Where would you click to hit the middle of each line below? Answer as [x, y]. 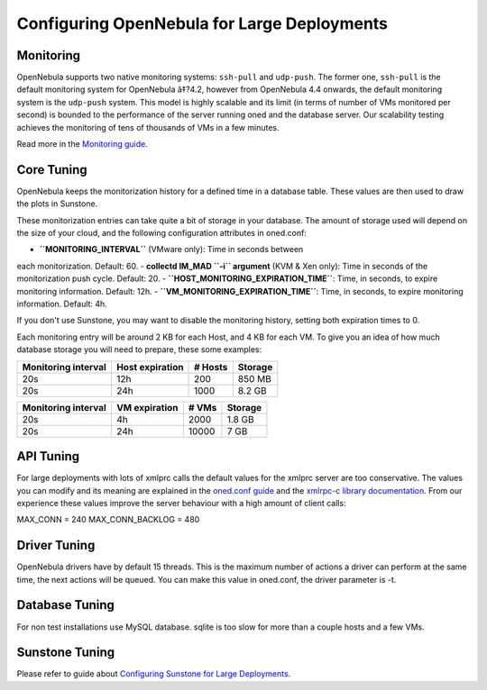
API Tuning [48, 456]
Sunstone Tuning [66, 653]
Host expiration [150, 367]
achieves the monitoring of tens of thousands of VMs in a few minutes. [148, 127]
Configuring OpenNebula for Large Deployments [202, 23]
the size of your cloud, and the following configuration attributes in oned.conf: [161, 233]
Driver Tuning [56, 545]
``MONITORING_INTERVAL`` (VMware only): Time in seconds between [171, 250]
